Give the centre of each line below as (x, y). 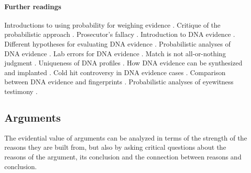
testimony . (21, 91)
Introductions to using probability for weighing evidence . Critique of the (112, 24)
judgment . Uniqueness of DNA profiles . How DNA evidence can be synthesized (123, 63)
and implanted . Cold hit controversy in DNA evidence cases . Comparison (115, 72)
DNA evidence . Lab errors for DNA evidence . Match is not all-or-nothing (115, 53)
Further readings (33, 6)
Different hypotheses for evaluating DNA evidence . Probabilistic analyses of (118, 43)
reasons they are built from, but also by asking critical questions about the (115, 147)
